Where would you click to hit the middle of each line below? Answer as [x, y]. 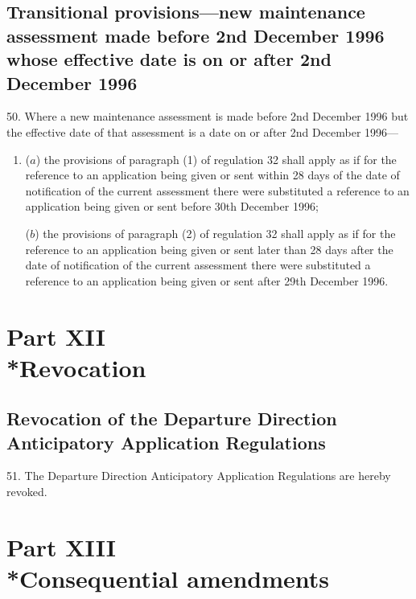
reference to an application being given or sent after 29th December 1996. [207, 280]
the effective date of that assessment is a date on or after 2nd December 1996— [203, 131]
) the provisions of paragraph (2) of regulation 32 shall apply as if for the [215, 233]
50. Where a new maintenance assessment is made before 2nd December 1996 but [208, 116]
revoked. [27, 492]
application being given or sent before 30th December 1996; [172, 206]
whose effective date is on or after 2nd [169, 59]
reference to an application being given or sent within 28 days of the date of [212, 175]
